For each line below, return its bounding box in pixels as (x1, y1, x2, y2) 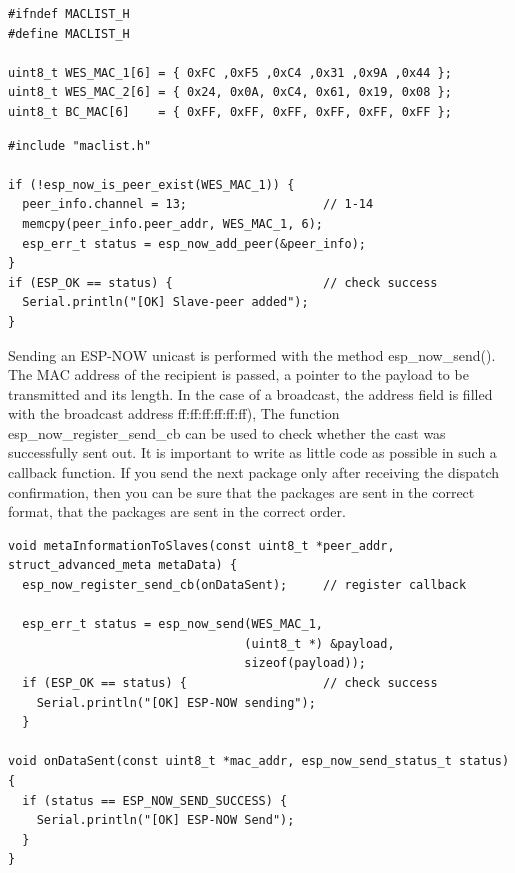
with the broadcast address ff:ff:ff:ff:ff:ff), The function (8, 403, 340, 424)
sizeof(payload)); (244, 656, 366, 671)
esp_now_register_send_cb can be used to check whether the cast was (8, 422, 446, 443)
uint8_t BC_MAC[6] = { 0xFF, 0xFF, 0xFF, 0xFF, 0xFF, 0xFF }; (8, 104, 452, 119)
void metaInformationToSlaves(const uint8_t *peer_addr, (8, 538, 395, 553)
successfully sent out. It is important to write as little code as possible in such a (8, 442, 497, 463)
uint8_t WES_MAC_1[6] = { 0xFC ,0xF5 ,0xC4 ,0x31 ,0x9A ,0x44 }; (8, 65, 452, 80)
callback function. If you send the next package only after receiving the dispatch (8, 462, 500, 483)
